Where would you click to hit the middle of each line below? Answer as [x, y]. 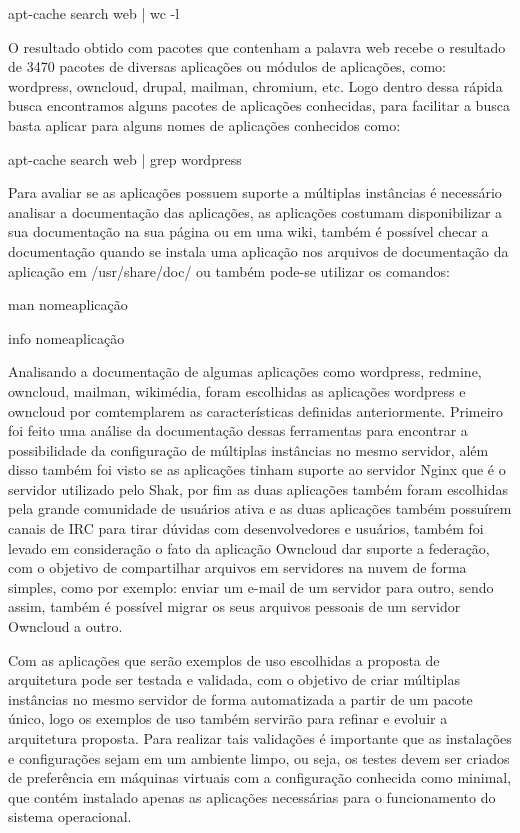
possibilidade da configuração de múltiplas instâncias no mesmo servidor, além [248, 449]
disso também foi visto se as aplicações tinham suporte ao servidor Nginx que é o [257, 469]
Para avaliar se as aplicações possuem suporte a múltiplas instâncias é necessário [255, 192]
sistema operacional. [70, 816]
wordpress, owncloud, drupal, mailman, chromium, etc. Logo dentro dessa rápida [255, 85]
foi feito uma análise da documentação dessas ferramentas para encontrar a [238, 430]
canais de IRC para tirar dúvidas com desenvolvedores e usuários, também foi [246, 528]
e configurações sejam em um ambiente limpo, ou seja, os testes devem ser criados [259, 757]
